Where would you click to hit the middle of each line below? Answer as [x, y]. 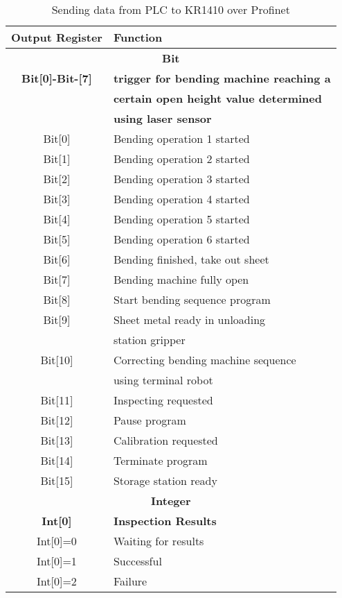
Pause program [150, 420]
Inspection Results [165, 521]
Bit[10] [57, 360]
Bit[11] [57, 400]
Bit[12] [57, 420]
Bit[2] [57, 179]
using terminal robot [163, 380]
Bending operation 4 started [181, 199]
